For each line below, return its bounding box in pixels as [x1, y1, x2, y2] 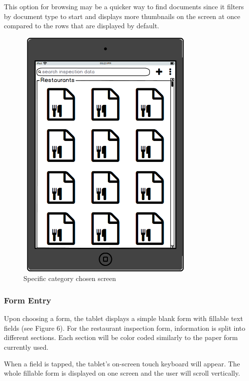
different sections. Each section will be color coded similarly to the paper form [4, 332, 238, 342]
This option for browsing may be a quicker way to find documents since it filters [4, 1, 244, 11]
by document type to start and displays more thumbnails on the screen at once [4, 11, 240, 21]
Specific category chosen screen [23, 273, 116, 283]
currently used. [4, 341, 49, 352]
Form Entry [4, 294, 51, 306]
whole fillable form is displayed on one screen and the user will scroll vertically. [4, 368, 240, 378]
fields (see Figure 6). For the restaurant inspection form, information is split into [4, 322, 246, 333]
